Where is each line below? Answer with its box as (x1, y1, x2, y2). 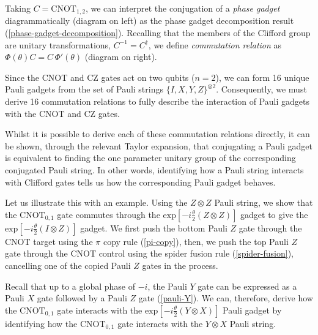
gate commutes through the (57, 208, 160, 220)
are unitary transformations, (5, 38, 111, 51)
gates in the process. (142, 258, 218, 271)
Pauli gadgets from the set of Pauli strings (5, 83, 163, 96)
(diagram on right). (84, 50, 157, 63)
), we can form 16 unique (215, 70, 309, 83)
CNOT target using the (5, 235, 93, 247)
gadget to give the (240, 208, 308, 220)
